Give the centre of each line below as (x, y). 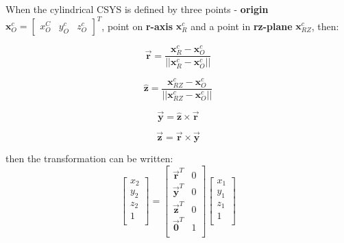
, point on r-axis (137, 26)
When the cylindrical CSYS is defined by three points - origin (137, 9)
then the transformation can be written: (89, 158)
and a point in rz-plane (242, 26)
